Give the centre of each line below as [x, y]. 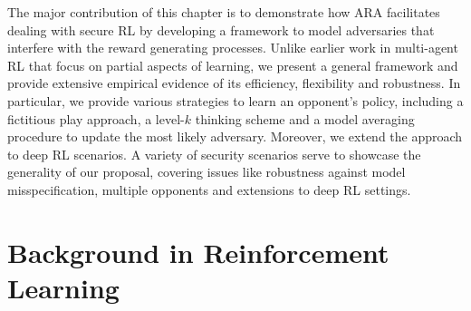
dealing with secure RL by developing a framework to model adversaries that [221, 29]
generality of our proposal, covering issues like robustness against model [207, 172]
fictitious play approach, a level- [96, 118]
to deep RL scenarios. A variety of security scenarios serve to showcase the [214, 154]
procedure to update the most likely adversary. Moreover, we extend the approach [235, 136]
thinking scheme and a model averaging [305, 118]
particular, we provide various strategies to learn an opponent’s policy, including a [235, 100]
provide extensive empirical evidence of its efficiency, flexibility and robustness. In [234, 83]
